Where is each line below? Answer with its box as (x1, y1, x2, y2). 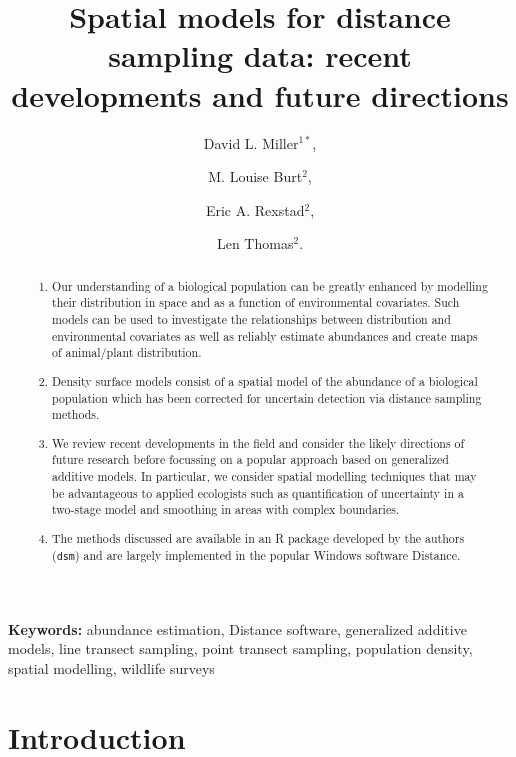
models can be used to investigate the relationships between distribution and (52, 310, 451, 327)
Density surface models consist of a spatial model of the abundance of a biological (52, 372, 478, 389)
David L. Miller (203, 132, 299, 153)
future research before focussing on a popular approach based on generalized (52, 451, 449, 468)
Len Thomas (216, 233, 294, 254)
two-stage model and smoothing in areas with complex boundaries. (52, 501, 400, 518)
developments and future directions (11, 74, 509, 115)
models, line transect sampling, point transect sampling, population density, (8, 638, 473, 659)
